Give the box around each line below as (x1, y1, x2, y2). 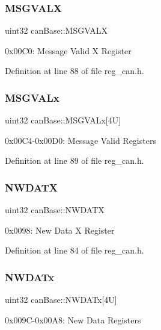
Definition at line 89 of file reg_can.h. (5, 154, 144, 167)
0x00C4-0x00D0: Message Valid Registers (5, 134, 156, 146)
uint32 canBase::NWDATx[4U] (5, 293, 117, 306)
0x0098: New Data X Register (5, 223, 115, 236)
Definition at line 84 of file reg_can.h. (5, 244, 144, 257)
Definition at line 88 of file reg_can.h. (5, 64, 144, 77)
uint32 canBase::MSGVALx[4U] (5, 114, 121, 126)
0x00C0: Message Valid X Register (5, 44, 132, 57)
